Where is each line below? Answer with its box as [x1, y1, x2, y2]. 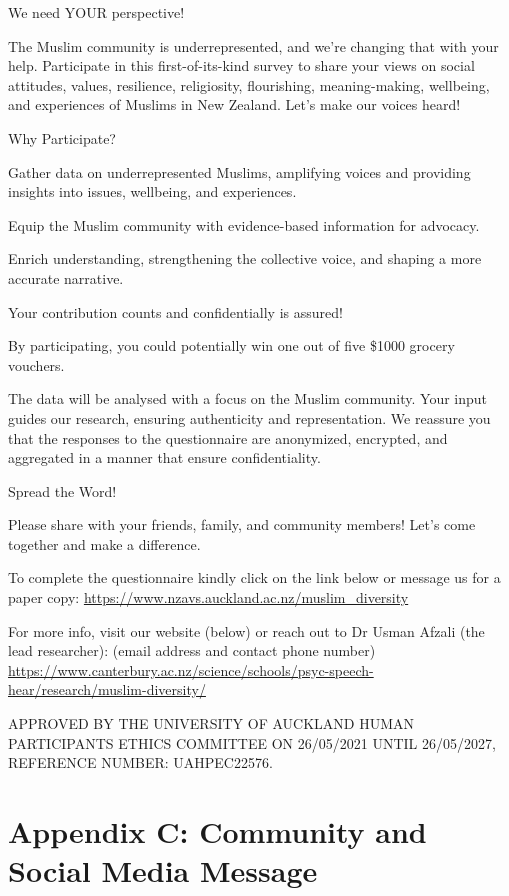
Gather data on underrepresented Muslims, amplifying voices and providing [8, 161, 471, 182]
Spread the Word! [8, 480, 117, 501]
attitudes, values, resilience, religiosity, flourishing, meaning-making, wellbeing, [8, 74, 490, 95]
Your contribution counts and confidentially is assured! [8, 301, 343, 322]
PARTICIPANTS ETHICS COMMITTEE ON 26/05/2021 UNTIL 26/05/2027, [8, 732, 496, 753]
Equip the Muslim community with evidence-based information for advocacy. [8, 214, 480, 235]
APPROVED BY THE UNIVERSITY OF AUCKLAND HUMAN [8, 713, 414, 734]
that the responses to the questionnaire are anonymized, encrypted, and [8, 427, 448, 448]
